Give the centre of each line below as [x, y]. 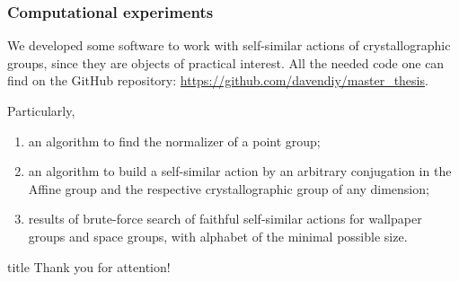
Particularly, [41, 110]
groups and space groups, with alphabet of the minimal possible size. [218, 236]
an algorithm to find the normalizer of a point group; [174, 141]
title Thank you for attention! [89, 266]
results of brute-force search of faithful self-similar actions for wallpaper [225, 219]
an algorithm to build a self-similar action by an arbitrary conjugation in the [240, 171]
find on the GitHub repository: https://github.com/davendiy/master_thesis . [218, 80]
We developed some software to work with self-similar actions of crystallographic [229, 45]
